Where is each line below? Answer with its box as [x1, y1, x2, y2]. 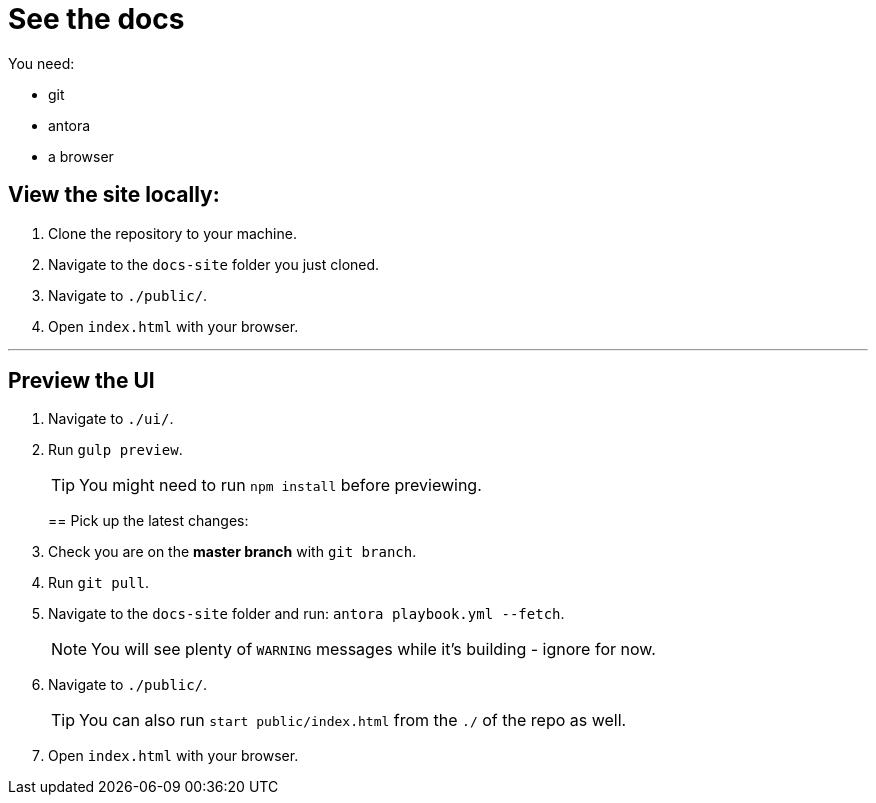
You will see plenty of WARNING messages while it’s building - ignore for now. [91, 639, 656, 660]
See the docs [8, 2, 185, 36]
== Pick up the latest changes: [48, 512, 249, 530]
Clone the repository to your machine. [48, 224, 297, 242]
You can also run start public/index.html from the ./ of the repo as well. [79, 710, 627, 731]
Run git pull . [48, 574, 149, 592]
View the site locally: [8, 182, 220, 208]
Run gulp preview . [48, 441, 183, 459]
